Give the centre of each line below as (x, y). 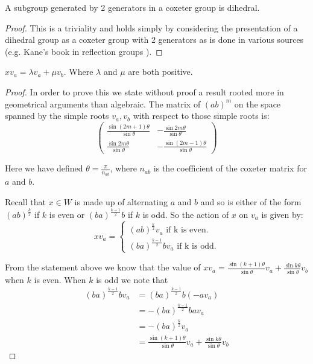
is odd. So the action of (186, 215)
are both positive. (160, 72)
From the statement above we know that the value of (103, 267)
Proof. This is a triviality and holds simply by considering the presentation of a (151, 27)
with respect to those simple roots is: (201, 116)
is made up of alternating (121, 202)
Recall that (25, 202)
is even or (67, 215)
